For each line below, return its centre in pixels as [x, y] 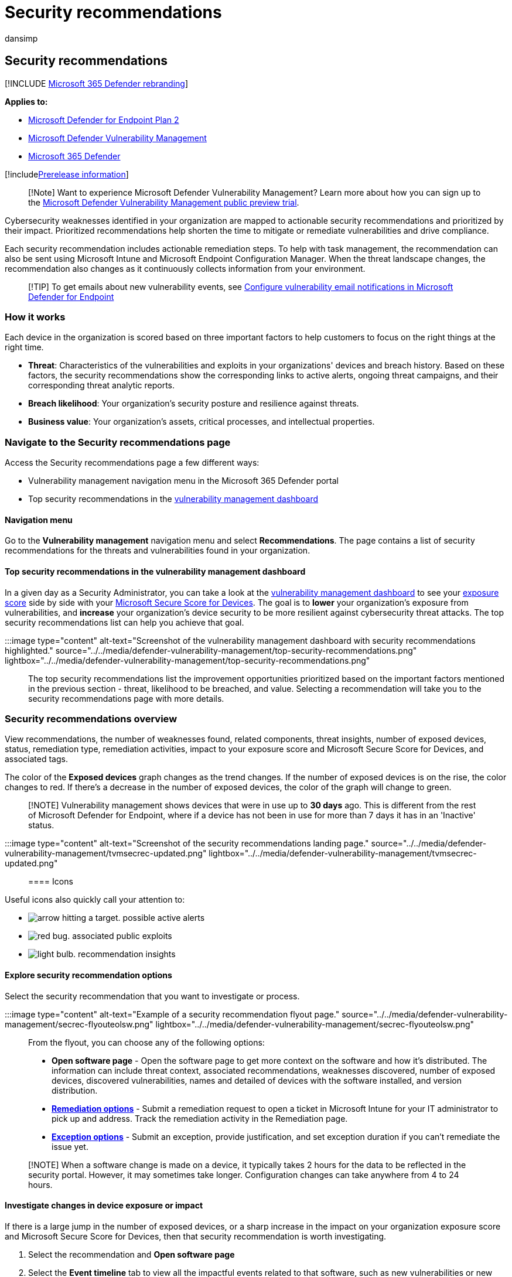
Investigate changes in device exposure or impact [104, 1206]
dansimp [21, 38]
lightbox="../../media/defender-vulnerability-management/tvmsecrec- [343, 853]
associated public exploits [122, 936]
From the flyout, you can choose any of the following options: [146, 1042]
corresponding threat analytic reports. [101, 385]
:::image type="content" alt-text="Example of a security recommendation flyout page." [172, 1014]
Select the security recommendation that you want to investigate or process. [152, 996]
